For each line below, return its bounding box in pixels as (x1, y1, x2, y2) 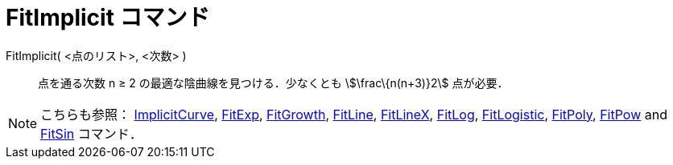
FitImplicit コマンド (6, 4, 210, 31)
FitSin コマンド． (40, 125, 142, 142)
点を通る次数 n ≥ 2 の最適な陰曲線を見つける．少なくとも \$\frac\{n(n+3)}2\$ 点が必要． (38, 75, 509, 90)
